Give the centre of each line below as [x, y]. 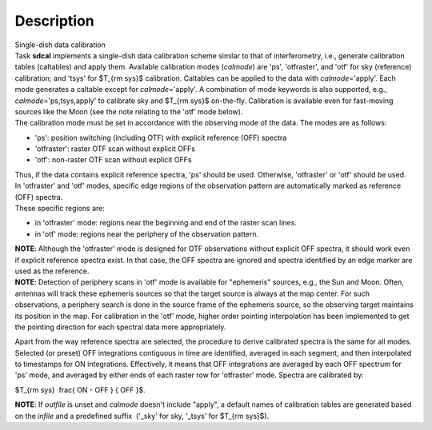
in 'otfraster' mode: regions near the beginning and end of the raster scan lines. [166, 223]
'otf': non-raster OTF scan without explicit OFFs [113, 160]
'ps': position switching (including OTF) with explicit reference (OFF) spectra [161, 137]
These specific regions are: [60, 209]
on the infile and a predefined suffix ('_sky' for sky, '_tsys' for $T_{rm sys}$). [142, 416]
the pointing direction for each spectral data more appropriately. [120, 327]
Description [55, 21]
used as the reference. [52, 271]
